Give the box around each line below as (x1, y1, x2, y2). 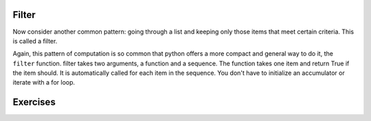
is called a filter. (12, 36, 58, 45)
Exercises (12, 96, 56, 108)
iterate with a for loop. (12, 78, 76, 87)
